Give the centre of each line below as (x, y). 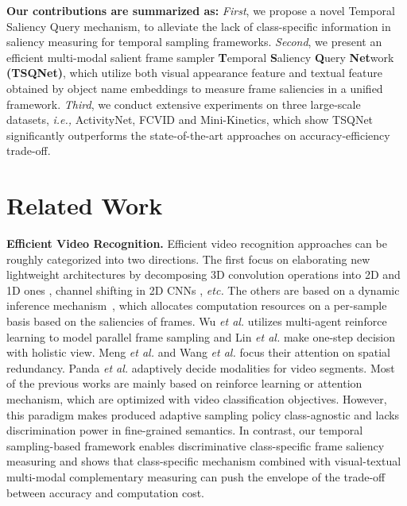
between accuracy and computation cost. (105, 492)
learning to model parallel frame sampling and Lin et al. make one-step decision (201, 336)
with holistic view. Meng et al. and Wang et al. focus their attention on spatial (198, 352)
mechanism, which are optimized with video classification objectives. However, (197, 399)
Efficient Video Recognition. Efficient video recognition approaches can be (197, 243)
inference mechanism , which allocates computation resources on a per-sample (197, 305)
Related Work (85, 205)
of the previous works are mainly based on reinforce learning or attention (184, 383)
